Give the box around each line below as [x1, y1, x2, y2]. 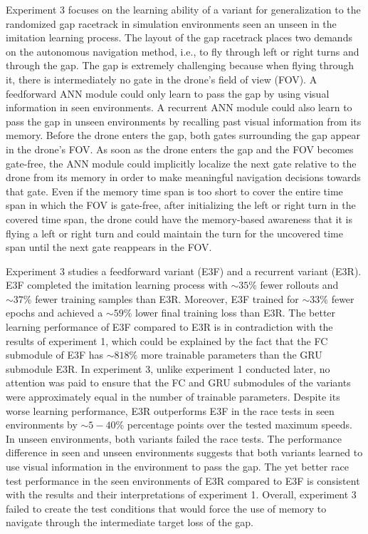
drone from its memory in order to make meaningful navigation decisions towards [6, 170, 361, 185]
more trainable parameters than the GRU [140, 347, 322, 362]
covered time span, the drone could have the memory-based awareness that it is [6, 211, 352, 226]
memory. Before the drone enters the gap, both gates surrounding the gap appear [6, 128, 361, 143]
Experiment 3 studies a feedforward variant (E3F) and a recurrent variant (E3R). [6, 263, 362, 278]
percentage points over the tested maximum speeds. [127, 417, 352, 432]
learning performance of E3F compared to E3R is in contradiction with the [6, 319, 333, 334]
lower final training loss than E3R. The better [135, 305, 336, 320]
